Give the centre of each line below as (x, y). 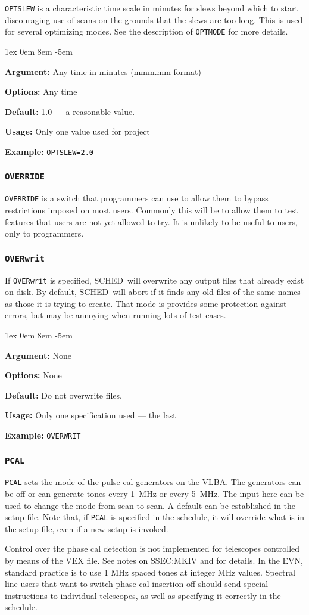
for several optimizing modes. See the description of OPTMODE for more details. (146, 31)
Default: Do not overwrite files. (63, 395)
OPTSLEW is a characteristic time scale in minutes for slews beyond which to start (152, 8)
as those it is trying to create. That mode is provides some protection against (146, 303)
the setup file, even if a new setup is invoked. (87, 528)
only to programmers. (44, 233)
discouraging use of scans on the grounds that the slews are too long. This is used (154, 19)
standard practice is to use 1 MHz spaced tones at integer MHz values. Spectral (150, 572)
